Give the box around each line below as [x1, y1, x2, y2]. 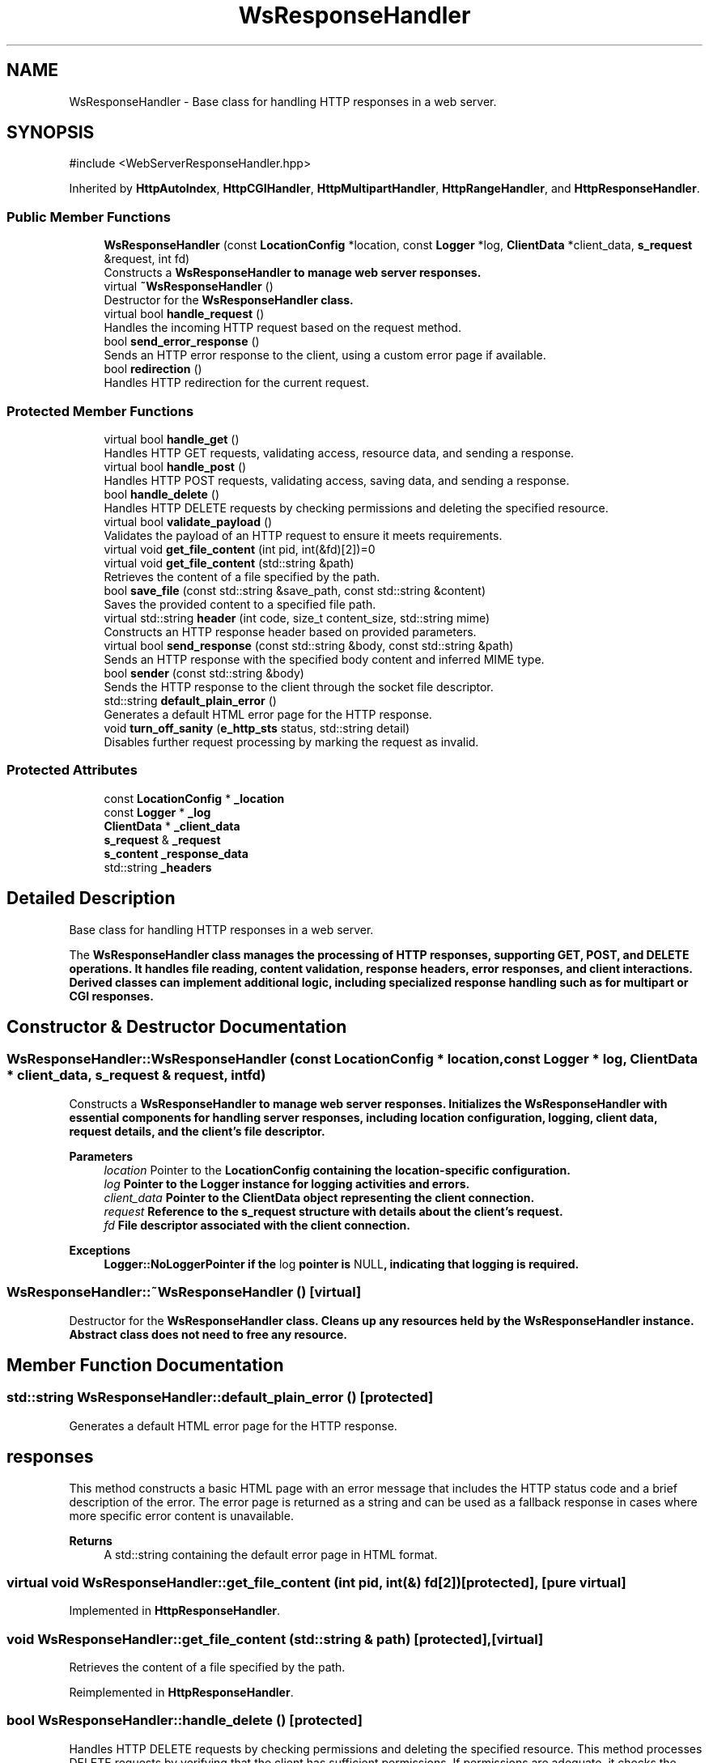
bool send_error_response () [104, 334, 260, 349]
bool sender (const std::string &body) [104, 665, 304, 680]
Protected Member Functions [6, 402, 194, 419]
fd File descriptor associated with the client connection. [104, 1217, 410, 1232]
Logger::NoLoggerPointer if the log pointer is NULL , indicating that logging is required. [104, 1256, 580, 1271]
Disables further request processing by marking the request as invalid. [104, 734, 479, 749]
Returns [69, 1533, 113, 1548]
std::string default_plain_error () [104, 693, 277, 707]
